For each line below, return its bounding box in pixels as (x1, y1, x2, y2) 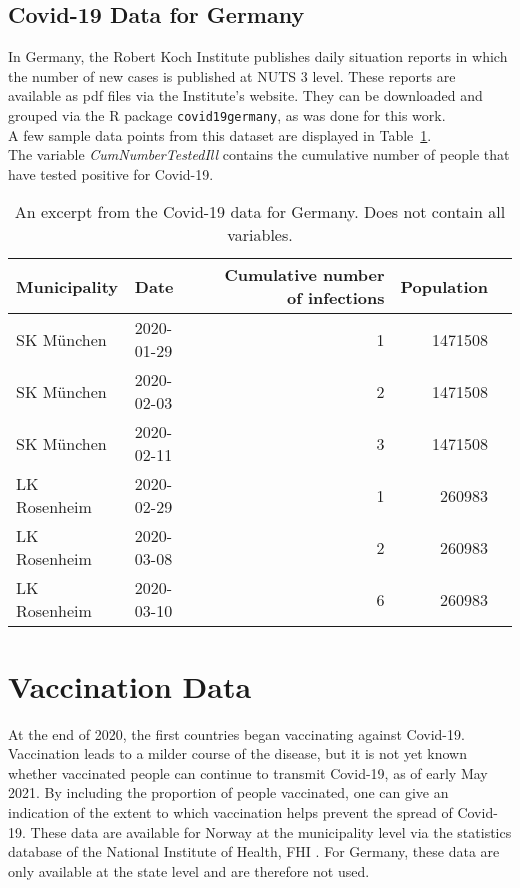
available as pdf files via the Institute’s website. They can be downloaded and (8, 85, 483, 106)
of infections (287, 286, 385, 310)
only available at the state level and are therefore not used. (8, 860, 370, 881)
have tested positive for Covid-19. (8, 163, 214, 184)
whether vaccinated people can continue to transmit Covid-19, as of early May (8, 762, 488, 783)
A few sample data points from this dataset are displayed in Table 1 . (8, 124, 432, 145)
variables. (227, 223, 293, 247)
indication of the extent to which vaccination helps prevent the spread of (8, 801, 453, 822)
